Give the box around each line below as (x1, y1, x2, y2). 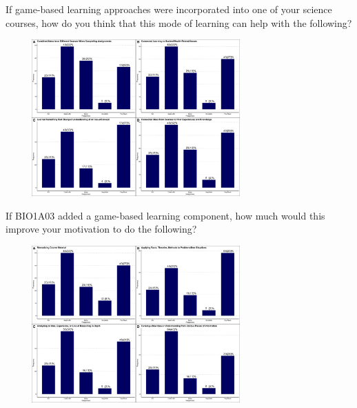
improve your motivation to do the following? (6, 222, 197, 236)
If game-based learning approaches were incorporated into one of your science (6, 2, 332, 16)
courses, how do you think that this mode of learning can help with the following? (6, 15, 352, 30)
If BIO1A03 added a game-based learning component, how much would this (6, 208, 325, 222)
